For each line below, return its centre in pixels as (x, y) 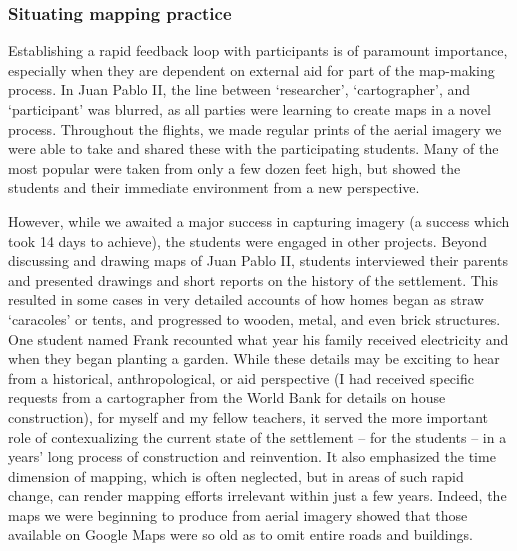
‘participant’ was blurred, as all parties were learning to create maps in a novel (249, 109)
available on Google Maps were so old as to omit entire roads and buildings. (240, 534)
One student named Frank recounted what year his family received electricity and (258, 338)
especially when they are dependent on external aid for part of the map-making (251, 69)
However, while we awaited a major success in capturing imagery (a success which (259, 220)
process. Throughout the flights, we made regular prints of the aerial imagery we (255, 128)
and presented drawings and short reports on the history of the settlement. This (253, 279)
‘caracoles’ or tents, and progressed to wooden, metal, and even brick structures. (254, 318)
